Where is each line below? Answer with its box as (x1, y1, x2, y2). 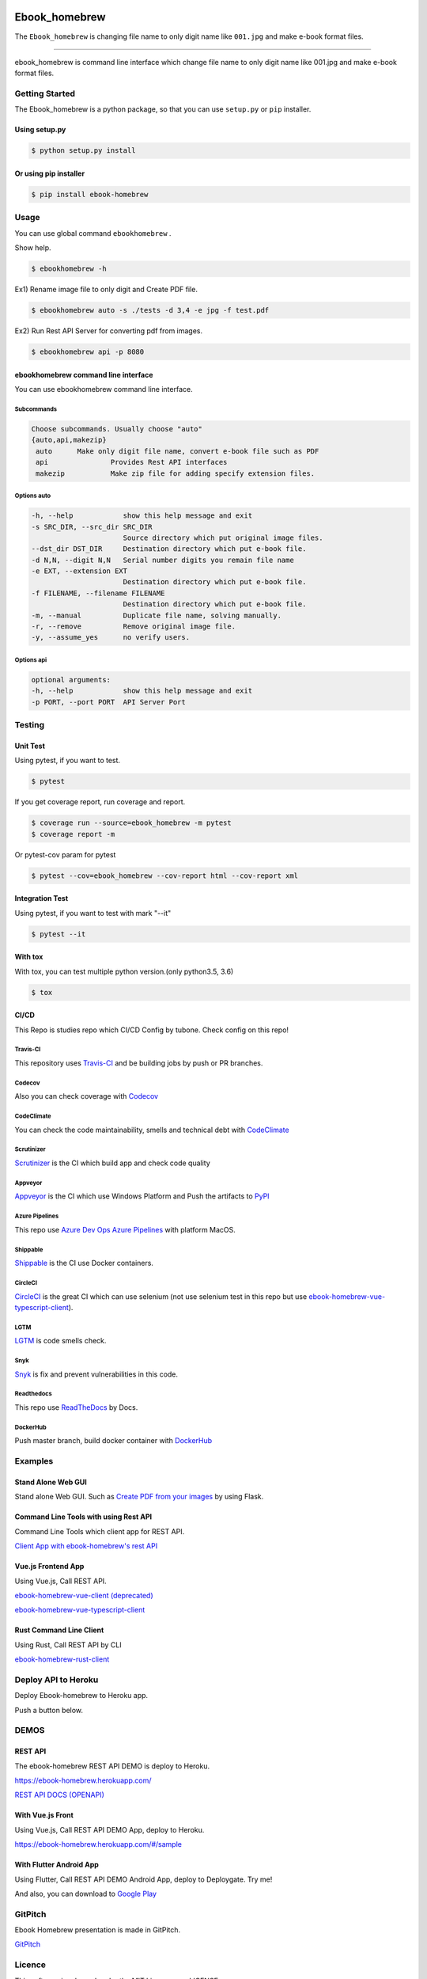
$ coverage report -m (31, 830, 115, 838)
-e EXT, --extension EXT (31, 567, 128, 575)
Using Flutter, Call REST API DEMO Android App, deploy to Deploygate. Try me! (14, 1875, 273, 1884)
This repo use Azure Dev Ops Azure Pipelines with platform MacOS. (14, 1225, 236, 1234)
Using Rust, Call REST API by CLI (14, 1639, 122, 1650)
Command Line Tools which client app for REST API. (14, 1526, 185, 1536)
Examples (14, 1456, 54, 1467)
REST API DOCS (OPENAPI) (14, 1790, 104, 1800)
